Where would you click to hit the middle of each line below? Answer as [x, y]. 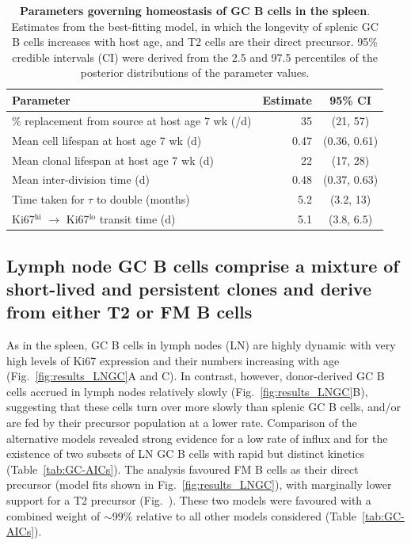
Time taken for [48, 199]
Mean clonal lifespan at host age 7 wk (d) [113, 160]
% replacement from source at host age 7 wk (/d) [132, 120]
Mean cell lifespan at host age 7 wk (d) [107, 140]
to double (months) [143, 199]
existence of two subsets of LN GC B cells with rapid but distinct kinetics [186, 454]
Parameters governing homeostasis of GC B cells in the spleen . [195, 10]
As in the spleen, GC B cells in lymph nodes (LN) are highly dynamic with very [201, 345]
